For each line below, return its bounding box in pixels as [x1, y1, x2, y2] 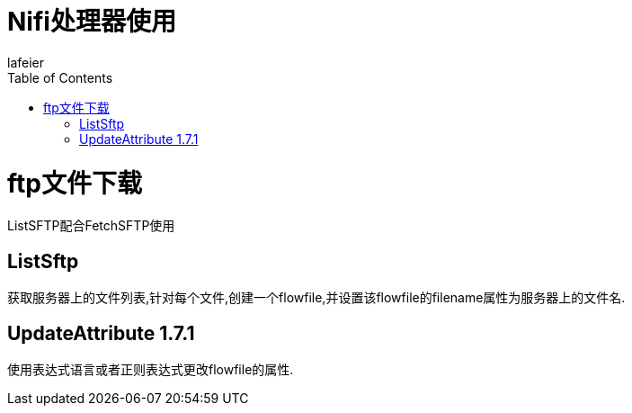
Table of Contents [7, 69, 113, 85]
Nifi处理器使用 [7, 6, 176, 37]
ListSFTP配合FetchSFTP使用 [7, 218, 175, 234]
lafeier [7, 54, 45, 70]
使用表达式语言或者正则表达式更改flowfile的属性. [7, 361, 294, 377]
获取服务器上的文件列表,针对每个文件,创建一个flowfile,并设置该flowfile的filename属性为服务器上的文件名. [7, 290, 626, 306]
